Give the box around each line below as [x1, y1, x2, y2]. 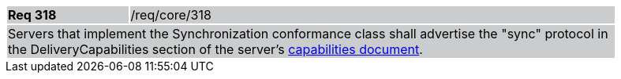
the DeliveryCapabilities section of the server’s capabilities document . [8, 41, 423, 57]
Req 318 [8, 7, 57, 23]
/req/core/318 [130, 7, 211, 23]
